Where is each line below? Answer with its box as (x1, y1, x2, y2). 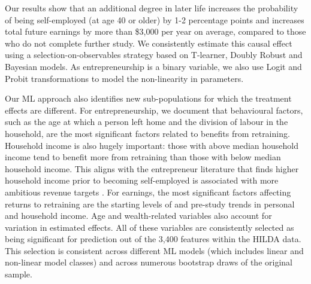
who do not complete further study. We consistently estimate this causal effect (5, 36, 292, 49)
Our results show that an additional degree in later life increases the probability (5, 2, 298, 14)
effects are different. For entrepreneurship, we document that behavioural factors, (5, 103, 303, 116)
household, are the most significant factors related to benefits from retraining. (5, 127, 290, 139)
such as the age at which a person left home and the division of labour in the (5, 115, 288, 128)
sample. (5, 268, 32, 280)
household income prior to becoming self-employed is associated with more (5, 174, 279, 187)
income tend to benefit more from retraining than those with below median (5, 151, 281, 163)
